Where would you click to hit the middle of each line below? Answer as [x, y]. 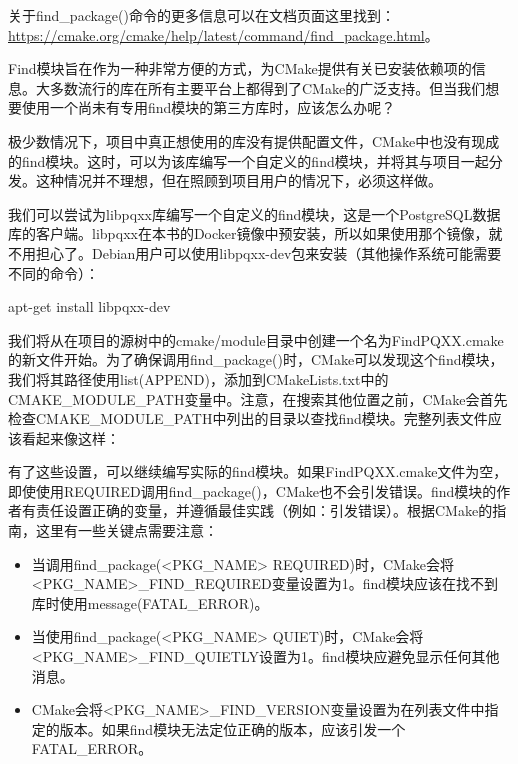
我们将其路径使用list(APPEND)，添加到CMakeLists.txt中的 [198, 378]
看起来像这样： [70, 437]
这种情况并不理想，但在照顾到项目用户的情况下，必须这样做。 [238, 180]
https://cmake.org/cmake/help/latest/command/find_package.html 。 [223, 34]
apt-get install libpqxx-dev [89, 306]
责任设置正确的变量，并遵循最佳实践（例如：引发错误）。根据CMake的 [264, 510]
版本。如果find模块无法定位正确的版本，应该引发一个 [232, 728]
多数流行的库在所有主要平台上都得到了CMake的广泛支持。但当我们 [267, 87]
